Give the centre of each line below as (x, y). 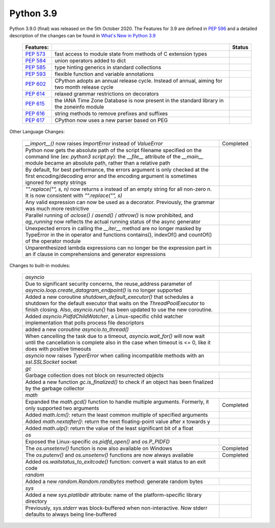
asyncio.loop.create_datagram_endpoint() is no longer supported (104, 290)
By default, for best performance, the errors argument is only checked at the (117, 169)
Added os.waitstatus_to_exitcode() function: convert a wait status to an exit (116, 462)
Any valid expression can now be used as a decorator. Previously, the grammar (120, 202)
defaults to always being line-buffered (71, 514)
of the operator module (53, 241)
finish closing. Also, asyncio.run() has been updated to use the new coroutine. (119, 310)
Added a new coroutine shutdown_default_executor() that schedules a (109, 297)
